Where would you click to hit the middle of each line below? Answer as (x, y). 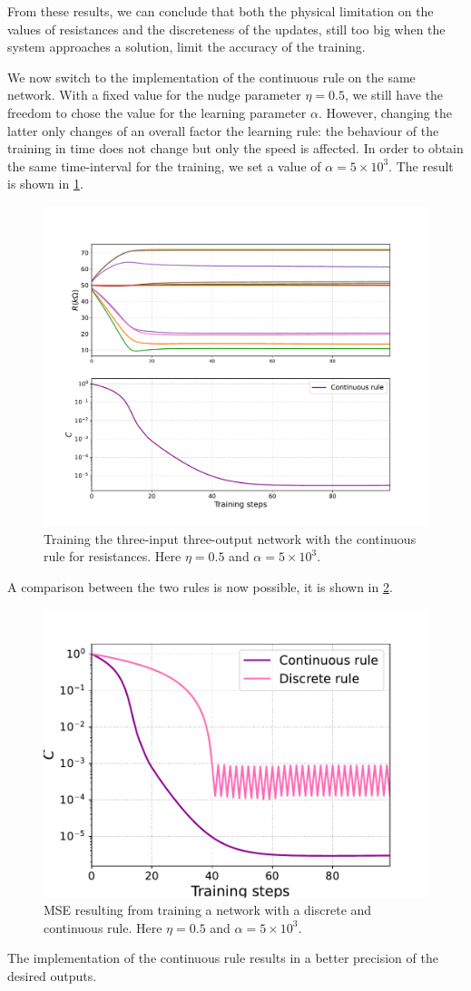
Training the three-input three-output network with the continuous (230, 538)
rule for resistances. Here (113, 556)
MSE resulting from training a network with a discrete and (208, 910)
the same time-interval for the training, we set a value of (164, 165)
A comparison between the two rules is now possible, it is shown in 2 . (200, 586)
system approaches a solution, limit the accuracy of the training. (186, 47)
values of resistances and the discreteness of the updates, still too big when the (226, 29)
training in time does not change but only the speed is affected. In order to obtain (235, 148)
